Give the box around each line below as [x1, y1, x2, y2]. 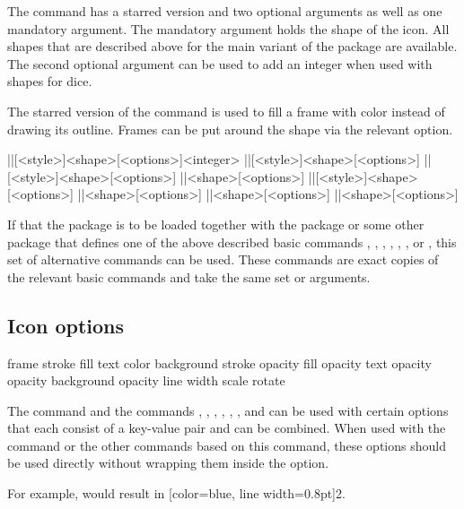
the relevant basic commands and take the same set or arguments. [7, 267, 371, 286]
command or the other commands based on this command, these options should [7, 436, 446, 454]
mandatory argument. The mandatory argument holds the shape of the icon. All [7, 19, 450, 38]
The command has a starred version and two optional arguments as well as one [7, 2, 442, 20]
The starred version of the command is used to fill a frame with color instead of [7, 101, 445, 120]
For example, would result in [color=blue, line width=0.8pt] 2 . [7, 484, 346, 503]
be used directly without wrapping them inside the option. [7, 453, 329, 472]
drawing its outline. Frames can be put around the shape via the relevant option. [7, 119, 453, 138]
